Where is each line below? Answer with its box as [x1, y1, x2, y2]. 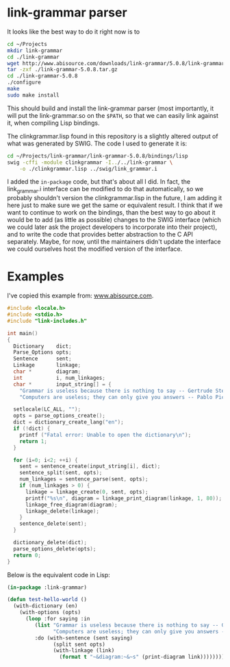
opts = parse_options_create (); [13, 413, 106, 420]
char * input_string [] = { [13, 380, 112, 388]
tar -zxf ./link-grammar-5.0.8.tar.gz [7, 66, 118, 73]
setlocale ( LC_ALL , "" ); [13, 406, 81, 413]
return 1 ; [19, 437, 48, 445]
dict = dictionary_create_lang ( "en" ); [13, 419, 125, 426]
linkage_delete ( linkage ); [25, 507, 99, 515]
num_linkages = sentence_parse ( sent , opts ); [19, 476, 149, 483]
